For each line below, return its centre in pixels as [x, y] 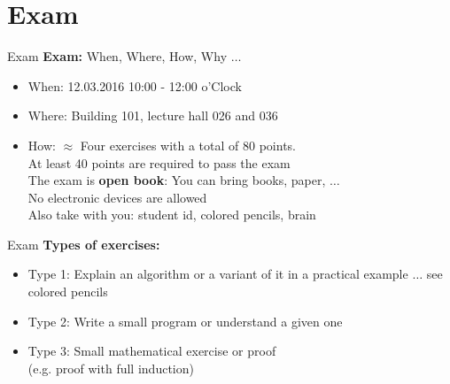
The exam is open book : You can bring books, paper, [177, 180]
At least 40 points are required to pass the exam [159, 162]
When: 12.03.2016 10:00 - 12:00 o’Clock [135, 85]
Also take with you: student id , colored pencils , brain [172, 215]
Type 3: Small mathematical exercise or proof [152, 351]
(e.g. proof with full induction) [111, 368]
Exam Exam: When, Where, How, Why [117, 56]
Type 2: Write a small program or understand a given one [185, 321]
